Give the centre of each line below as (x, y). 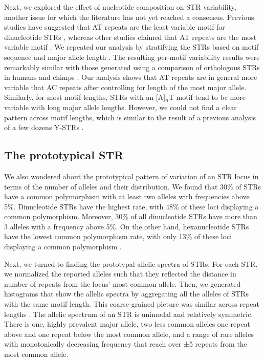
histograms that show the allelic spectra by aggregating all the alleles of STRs (126, 294)
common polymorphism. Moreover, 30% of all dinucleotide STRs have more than (131, 216)
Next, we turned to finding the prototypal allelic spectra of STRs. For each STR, (131, 263)
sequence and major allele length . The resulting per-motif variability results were (132, 57)
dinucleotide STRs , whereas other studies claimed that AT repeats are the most (130, 37)
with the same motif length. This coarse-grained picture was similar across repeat (132, 304)
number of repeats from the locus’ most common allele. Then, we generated (123, 283)
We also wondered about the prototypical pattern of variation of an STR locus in (131, 176)
